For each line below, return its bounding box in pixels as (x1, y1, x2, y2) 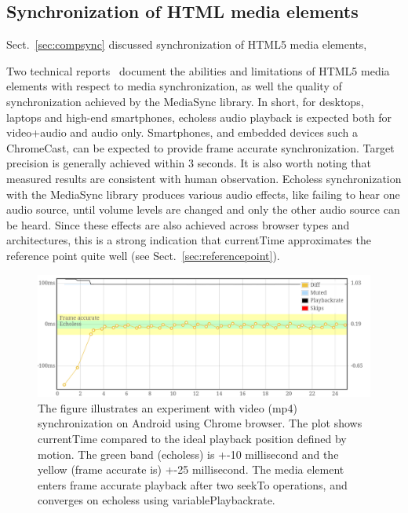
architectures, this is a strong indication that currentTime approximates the (6, 232, 371, 248)
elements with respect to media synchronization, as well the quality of (6, 78, 342, 94)
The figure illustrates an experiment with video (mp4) (38, 399, 297, 416)
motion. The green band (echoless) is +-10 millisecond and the (38, 445, 339, 462)
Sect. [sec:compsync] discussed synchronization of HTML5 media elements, (6, 36, 367, 53)
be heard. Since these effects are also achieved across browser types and (6, 216, 350, 233)
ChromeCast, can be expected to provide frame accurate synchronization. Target (6, 139, 395, 156)
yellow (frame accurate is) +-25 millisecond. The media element (38, 461, 344, 478)
